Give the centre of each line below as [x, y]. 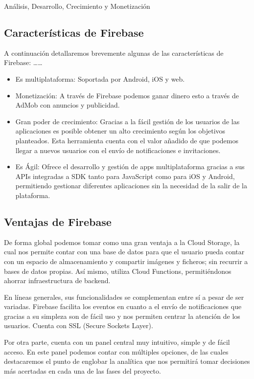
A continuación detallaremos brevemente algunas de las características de [114, 53]
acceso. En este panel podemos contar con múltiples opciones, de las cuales [116, 351]
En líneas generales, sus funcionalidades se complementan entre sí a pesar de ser [124, 297]
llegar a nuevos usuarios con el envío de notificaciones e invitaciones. [118, 150]
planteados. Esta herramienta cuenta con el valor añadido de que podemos [127, 140]
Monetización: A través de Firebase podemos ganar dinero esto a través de [127, 95]
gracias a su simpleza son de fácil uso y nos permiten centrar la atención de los [122, 316]
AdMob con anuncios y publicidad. [68, 105]
